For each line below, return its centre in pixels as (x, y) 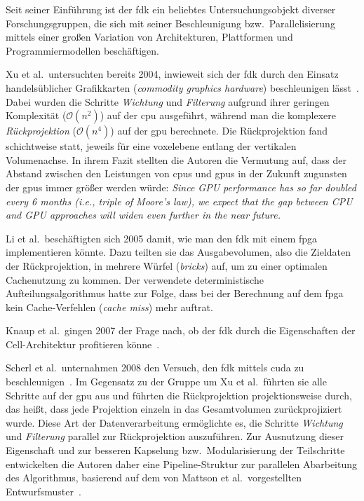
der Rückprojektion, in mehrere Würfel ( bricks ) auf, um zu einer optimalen (167, 265)
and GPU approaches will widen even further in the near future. (143, 215)
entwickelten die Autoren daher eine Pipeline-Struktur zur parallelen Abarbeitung (182, 464)
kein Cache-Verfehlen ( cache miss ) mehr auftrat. (109, 307)
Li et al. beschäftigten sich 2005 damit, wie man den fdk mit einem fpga (162, 238)
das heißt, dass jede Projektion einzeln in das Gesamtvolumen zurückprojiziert (174, 409)
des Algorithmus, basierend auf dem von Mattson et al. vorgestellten (154, 478)
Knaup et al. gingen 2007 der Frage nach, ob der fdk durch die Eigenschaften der (181, 330)
